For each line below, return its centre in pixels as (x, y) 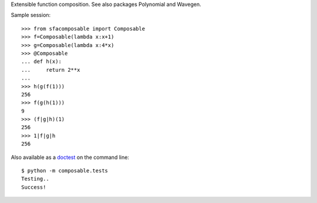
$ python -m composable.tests (65, 171)
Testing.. (35, 179)
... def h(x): (41, 61)
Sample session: (31, 15)
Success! (34, 187)
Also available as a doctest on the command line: (70, 157)
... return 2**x (51, 70)
